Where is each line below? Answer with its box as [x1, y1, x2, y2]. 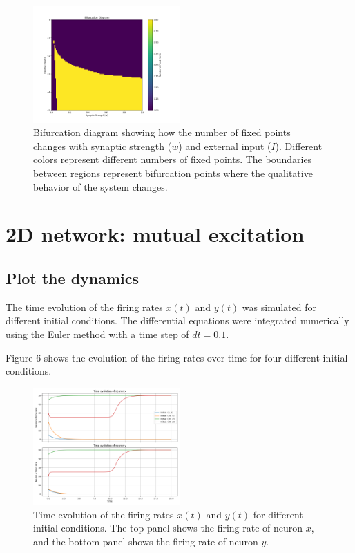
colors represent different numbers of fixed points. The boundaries [33, 152, 312, 167]
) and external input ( [178, 138, 271, 153]
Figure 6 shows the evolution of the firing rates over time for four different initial [6, 350, 348, 364]
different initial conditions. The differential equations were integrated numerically [6, 313, 349, 328]
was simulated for [242, 299, 316, 314]
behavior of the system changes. [33, 179, 168, 194]
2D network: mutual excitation [6, 220, 305, 248]
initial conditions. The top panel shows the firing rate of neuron [33, 521, 303, 535]
